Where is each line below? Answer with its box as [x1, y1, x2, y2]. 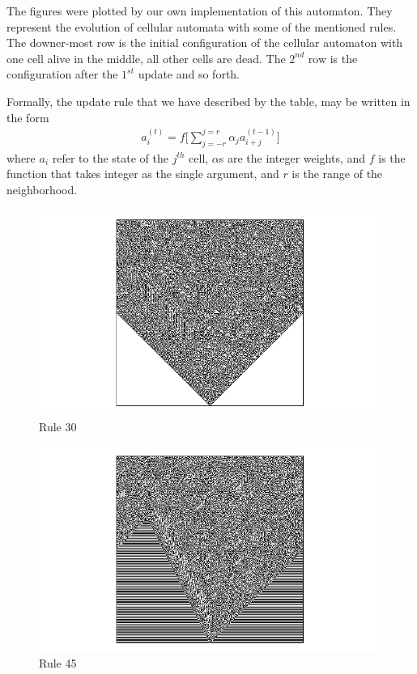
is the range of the [291, 165, 383, 182]
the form [6, 108, 49, 125]
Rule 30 [39, 418, 77, 434]
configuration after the [6, 66, 118, 83]
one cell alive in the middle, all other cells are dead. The [6, 49, 286, 66]
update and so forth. [138, 66, 240, 83]
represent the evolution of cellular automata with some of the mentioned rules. [6, 18, 397, 35]
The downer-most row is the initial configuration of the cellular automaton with [6, 34, 403, 51]
